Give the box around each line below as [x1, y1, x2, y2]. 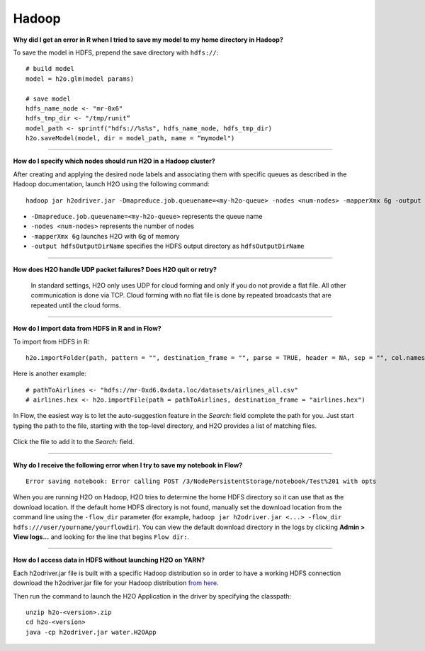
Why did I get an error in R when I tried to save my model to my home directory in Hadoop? [13, 35, 283, 44]
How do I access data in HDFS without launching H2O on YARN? [13, 556, 205, 565]
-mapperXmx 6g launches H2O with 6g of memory [30, 232, 180, 240]
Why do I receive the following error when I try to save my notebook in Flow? [13, 460, 243, 469]
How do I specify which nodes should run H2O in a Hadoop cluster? [13, 157, 215, 166]
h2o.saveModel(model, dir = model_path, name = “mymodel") [25, 135, 235, 142]
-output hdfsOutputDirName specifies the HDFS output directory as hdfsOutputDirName [30, 242, 305, 251]
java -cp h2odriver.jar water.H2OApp [25, 628, 157, 636]
